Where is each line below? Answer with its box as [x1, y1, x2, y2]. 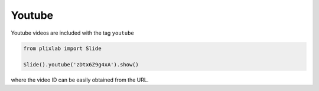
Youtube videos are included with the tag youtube [11, 29, 134, 36]
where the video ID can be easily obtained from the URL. [11, 76, 149, 83]
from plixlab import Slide [23, 45, 102, 52]
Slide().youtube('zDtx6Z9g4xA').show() [23, 62, 139, 68]
